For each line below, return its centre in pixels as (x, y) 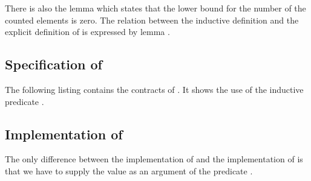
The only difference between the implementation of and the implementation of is (154, 159)
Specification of (54, 64)
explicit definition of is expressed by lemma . (87, 32)
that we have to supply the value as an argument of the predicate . (129, 170)
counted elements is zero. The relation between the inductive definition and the (152, 20)
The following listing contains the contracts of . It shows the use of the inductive (154, 89)
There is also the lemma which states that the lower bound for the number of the (155, 8)
